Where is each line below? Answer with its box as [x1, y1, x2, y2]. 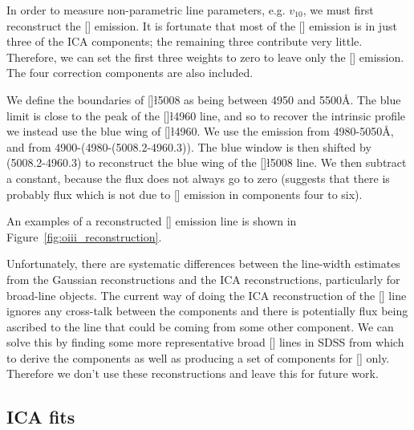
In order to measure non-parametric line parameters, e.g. [6, 2, 286, 18]
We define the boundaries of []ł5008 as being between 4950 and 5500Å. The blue [6, 91, 401, 107]
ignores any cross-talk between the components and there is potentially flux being [6, 302, 408, 319]
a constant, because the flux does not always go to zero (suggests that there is [6, 169, 390, 186]
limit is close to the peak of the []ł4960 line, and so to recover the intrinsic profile [6, 107, 406, 124]
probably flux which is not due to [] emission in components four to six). [6, 185, 363, 202]
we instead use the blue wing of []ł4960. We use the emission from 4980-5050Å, [6, 123, 394, 140]
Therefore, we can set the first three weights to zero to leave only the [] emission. [6, 48, 404, 65]
